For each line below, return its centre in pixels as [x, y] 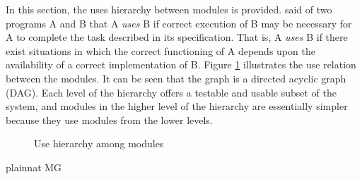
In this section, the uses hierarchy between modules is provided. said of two [169, 9]
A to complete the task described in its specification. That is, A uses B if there [177, 37]
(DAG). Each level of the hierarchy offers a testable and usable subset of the [171, 92]
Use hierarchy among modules [99, 143]
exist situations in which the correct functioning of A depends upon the [160, 50]
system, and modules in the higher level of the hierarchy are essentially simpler [177, 106]
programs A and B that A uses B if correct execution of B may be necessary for [179, 23]
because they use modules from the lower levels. [109, 119]
